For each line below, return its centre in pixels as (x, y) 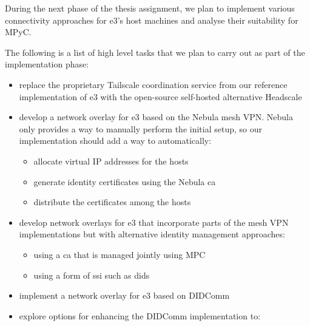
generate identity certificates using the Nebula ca (125, 181)
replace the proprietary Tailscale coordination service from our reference (153, 84)
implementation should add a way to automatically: (115, 141)
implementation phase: (47, 64)
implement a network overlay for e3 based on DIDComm (124, 295)
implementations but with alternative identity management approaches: (152, 234)
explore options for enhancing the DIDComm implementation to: (140, 315)
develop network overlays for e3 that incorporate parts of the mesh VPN (154, 222)
